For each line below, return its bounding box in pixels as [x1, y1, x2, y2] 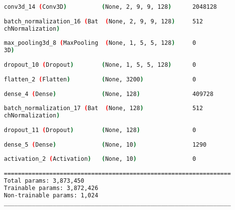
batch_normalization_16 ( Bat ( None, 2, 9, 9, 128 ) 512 [4, 18, 203, 25]
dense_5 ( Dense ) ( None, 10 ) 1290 [4, 141, 207, 148]
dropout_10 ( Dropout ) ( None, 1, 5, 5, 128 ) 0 [4, 61, 196, 68]
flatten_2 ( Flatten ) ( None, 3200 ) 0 [4, 76, 196, 83]
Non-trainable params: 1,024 [4, 191, 98, 199]
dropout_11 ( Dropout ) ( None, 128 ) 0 [4, 126, 196, 134]
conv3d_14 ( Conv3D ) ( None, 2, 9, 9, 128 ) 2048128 [4, 3, 217, 10]
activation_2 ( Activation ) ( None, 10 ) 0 [4, 155, 196, 163]
